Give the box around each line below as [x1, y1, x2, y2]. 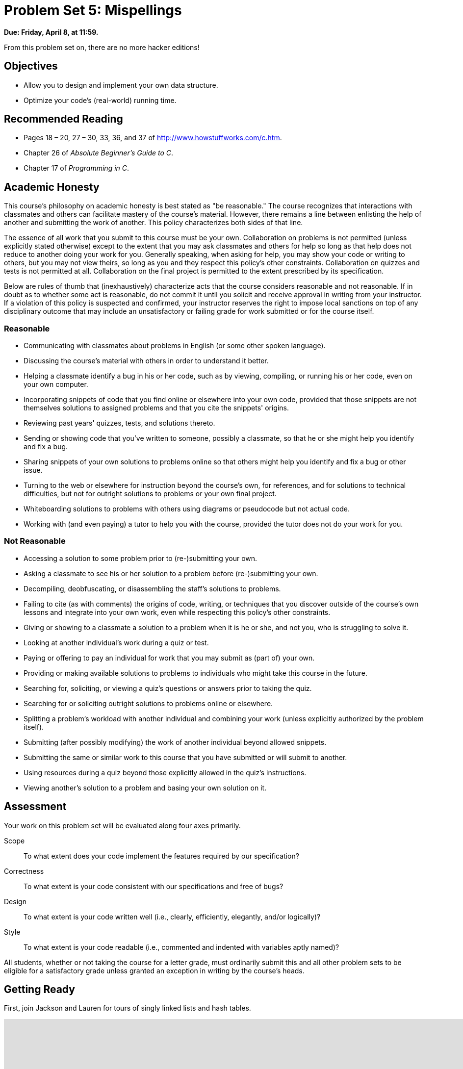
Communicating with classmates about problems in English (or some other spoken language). [24, 341, 326, 350]
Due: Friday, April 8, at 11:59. [4, 27, 99, 36]
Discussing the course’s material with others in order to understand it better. [24, 356, 269, 365]
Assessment [4, 800, 67, 813]
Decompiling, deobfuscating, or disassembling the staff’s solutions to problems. [24, 584, 281, 593]
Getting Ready [4, 983, 75, 996]
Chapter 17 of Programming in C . [24, 164, 129, 173]
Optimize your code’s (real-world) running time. [24, 96, 177, 104]
